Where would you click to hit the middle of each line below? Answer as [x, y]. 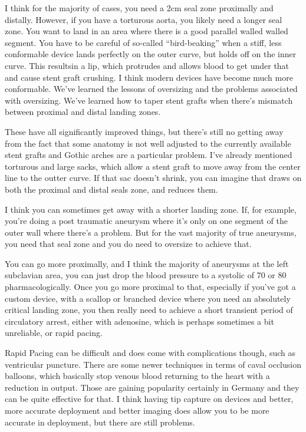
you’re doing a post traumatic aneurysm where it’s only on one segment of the [146, 221]
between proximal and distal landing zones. [83, 112]
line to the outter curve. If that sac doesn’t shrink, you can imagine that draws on [153, 178]
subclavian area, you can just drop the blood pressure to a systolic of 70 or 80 [146, 275]
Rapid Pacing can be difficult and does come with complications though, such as [150, 353]
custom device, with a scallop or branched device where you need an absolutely [148, 298]
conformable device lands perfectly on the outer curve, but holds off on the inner [151, 54]
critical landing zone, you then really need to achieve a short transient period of [149, 310]
